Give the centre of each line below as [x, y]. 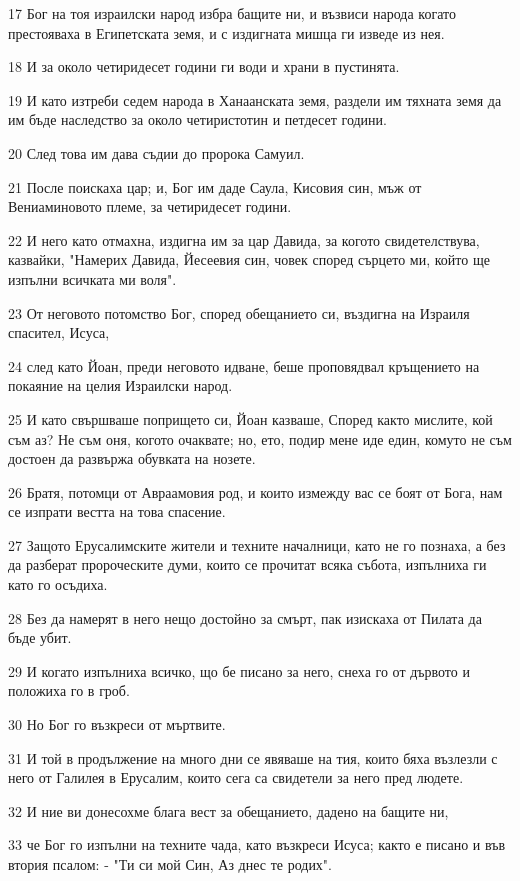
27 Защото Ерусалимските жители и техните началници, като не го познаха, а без [257, 544]
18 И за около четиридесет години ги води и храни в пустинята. [204, 66]
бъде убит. [40, 637]
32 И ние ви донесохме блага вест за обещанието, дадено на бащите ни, [228, 810]
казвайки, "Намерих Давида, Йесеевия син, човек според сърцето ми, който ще [249, 259]
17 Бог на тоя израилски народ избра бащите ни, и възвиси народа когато [232, 13]
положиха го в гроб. [69, 690]
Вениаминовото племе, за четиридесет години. [150, 206]
